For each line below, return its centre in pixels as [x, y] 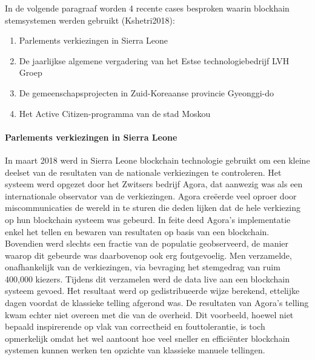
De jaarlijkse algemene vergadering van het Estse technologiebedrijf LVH [154, 60]
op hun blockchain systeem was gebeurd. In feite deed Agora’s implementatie [148, 219]
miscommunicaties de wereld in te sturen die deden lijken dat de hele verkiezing [153, 208]
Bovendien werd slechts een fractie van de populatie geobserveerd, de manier [147, 243]
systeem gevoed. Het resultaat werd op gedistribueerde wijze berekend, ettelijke [152, 291]
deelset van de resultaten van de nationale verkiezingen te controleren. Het [143, 172]
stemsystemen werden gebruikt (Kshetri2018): [90, 20]
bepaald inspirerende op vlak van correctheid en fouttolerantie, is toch [135, 326]
